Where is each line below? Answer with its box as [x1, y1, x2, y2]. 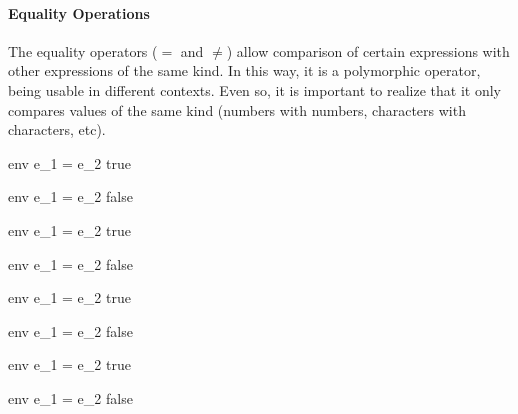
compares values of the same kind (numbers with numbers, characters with [8, 99, 466, 120]
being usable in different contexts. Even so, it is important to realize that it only [8, 79, 501, 100]
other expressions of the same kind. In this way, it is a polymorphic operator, [8, 60, 481, 81]
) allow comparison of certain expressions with [226, 40, 510, 61]
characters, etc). [8, 119, 106, 140]
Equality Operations [8, 2, 150, 23]
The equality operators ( [8, 40, 158, 61]
